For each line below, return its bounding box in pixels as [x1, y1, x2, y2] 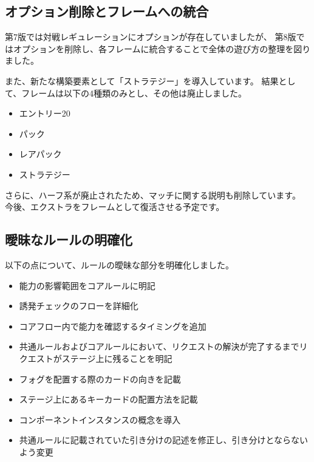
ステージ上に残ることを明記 [61, 352, 172, 364]
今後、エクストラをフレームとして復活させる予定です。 [5, 200, 225, 213]
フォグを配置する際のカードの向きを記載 [19, 372, 181, 385]
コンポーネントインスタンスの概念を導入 [19, 413, 181, 426]
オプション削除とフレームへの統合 [5, 2, 209, 21]
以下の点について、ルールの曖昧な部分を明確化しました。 [5, 258, 234, 271]
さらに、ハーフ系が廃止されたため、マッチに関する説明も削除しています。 [5, 188, 301, 201]
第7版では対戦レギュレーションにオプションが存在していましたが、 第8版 [5, 30, 296, 43]
